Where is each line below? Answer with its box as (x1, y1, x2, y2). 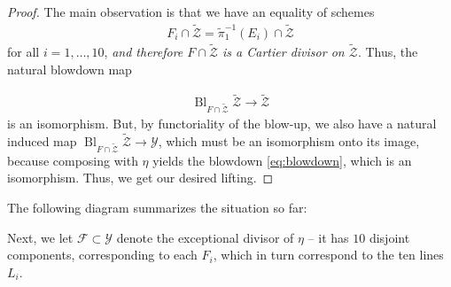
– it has (307, 228, 349, 246)
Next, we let (7, 228, 74, 246)
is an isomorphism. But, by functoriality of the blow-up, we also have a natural (7, 114, 437, 133)
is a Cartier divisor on (222, 43, 345, 61)
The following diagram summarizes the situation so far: (7, 198, 307, 216)
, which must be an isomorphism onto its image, (158, 132, 420, 151)
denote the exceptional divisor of (116, 228, 294, 246)
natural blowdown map (7, 59, 132, 78)
